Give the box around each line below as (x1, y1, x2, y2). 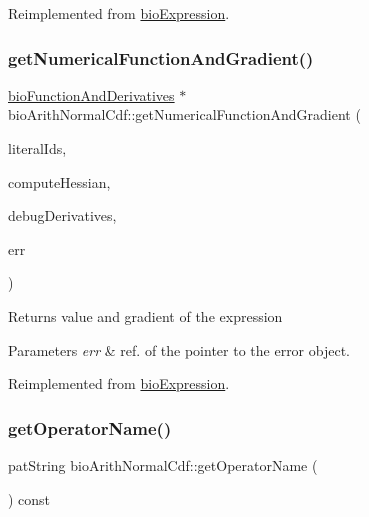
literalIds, (8, 138, 67, 158)
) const (8, 488, 51, 509)
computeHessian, (8, 171, 111, 192)
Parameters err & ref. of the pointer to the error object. (8, 339, 350, 360)
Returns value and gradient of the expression (8, 305, 283, 326)
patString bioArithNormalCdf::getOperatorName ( (8, 454, 318, 475)
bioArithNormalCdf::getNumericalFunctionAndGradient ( (8, 104, 361, 125)
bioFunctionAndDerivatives (8, 84, 175, 105)
